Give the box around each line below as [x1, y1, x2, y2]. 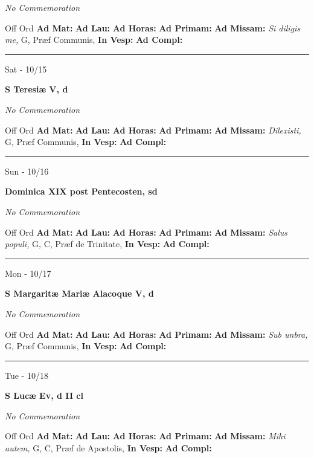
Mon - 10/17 [5, 266, 51, 279]
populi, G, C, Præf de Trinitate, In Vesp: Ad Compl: [5, 237, 210, 250]
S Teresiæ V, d [5, 83, 68, 95]
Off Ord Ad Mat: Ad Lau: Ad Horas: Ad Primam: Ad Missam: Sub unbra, [5, 327, 308, 340]
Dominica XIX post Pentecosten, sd [5, 185, 158, 198]
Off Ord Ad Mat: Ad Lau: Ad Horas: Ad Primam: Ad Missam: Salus [5, 225, 288, 238]
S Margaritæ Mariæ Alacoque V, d [5, 287, 154, 300]
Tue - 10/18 [5, 369, 48, 381]
